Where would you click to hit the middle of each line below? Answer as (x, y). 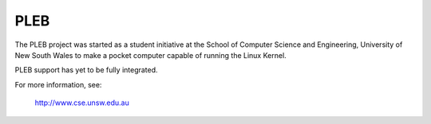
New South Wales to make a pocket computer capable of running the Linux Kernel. (150, 55)
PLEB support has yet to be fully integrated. (87, 70)
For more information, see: (58, 84)
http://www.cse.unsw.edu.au (82, 103)
